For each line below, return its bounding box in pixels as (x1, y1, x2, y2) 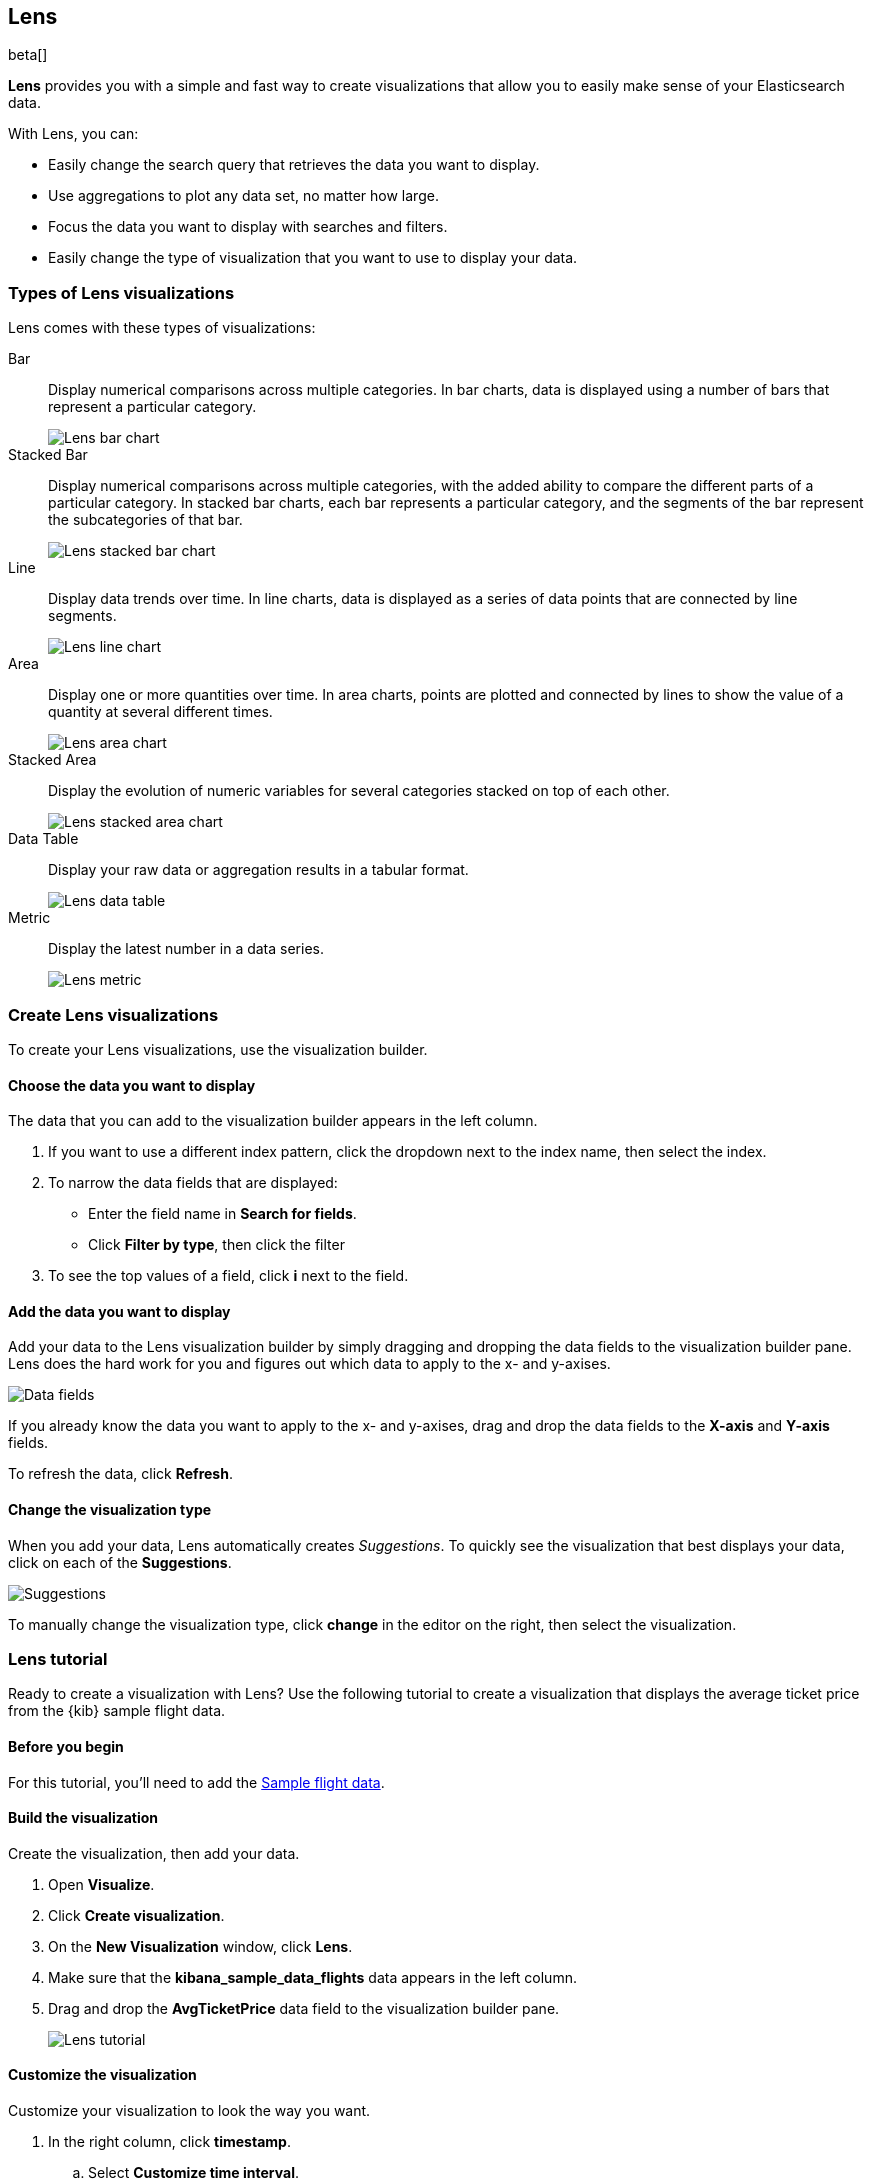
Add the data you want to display (8, 1302, 231, 1320)
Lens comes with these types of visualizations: (8, 319, 316, 337)
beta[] (8, 46, 48, 64)
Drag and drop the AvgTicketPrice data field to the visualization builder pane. (48, 1999, 560, 2017)
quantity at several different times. (48, 703, 273, 721)
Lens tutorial (8, 1648, 108, 1669)
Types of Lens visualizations (8, 282, 235, 303)
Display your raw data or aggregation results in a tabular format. (48, 861, 469, 879)
